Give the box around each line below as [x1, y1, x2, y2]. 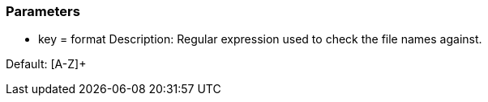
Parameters [6, 3, 80, 19]
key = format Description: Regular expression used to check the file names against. [38, 32, 482, 47]
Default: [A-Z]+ [6, 57, 87, 71]
